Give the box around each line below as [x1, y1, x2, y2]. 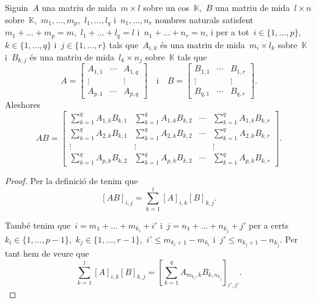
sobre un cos [143, 1, 189, 13]
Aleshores [5, 98, 41, 111]
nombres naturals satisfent [155, 13, 254, 26]
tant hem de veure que [5, 246, 89, 259]
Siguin [5, 1, 29, 13]
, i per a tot [205, 26, 249, 38]
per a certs [248, 218, 289, 231]
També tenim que [5, 218, 71, 231]
